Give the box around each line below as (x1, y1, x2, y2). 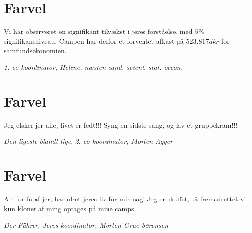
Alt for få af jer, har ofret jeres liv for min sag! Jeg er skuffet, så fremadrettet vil (4, 193, 248, 203)
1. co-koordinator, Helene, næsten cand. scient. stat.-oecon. (4, 62, 182, 72)
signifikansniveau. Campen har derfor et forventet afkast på (4, 35, 184, 46)
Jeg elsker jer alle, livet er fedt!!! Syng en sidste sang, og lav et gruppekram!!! (4, 119, 238, 130)
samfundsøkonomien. (4, 45, 67, 56)
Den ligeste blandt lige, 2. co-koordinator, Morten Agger (4, 136, 173, 146)
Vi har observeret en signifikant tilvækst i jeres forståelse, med (4, 26, 193, 36)
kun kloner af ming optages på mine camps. (4, 203, 136, 213)
